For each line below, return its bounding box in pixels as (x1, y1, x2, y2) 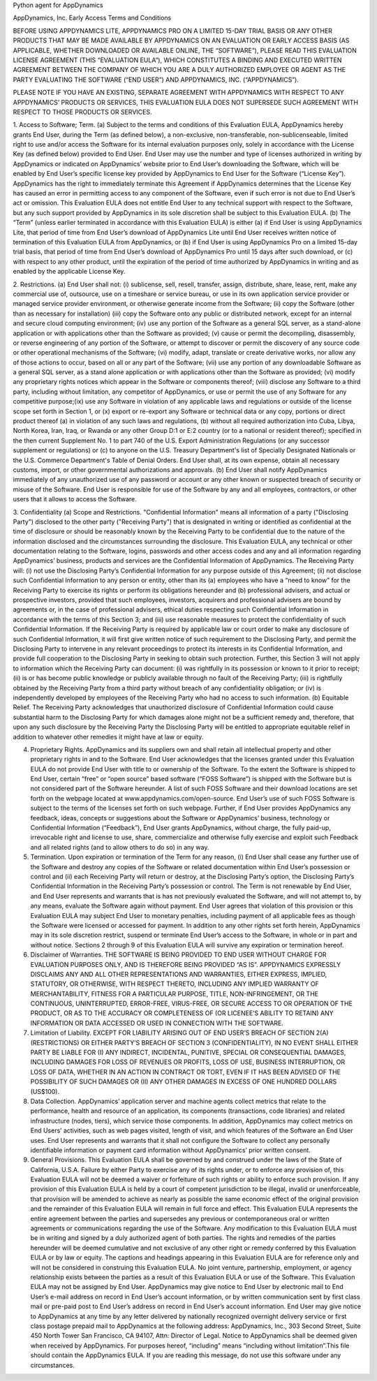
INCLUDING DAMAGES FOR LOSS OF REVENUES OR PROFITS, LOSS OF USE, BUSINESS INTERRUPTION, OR (30, 1058, 346, 1066)
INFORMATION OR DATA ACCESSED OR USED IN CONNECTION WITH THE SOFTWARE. (30, 1019, 284, 1027)
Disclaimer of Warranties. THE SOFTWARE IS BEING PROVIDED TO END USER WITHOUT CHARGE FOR (30, 950, 327, 959)
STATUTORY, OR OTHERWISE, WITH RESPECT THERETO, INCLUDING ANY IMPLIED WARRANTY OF (30, 980, 319, 988)
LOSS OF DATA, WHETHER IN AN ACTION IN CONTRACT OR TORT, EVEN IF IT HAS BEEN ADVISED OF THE (30, 1068, 341, 1076)
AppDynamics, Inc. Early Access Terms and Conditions (13, 14, 172, 22)
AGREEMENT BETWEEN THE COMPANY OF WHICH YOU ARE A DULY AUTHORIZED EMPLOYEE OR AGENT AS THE (13, 66, 346, 74)
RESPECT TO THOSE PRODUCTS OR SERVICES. (13, 108, 152, 116)
